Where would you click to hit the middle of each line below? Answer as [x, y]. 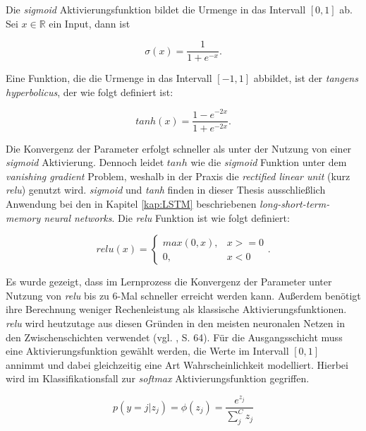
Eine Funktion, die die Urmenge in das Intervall [109, 78]
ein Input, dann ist [90, 23]
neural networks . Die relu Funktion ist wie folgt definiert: [167, 217]
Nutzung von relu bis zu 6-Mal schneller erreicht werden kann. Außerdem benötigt [183, 295]
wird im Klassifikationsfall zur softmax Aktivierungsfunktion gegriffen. [158, 378]
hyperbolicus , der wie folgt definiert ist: [90, 91]
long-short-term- [295, 203]
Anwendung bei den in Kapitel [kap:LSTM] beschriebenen [131, 203]
